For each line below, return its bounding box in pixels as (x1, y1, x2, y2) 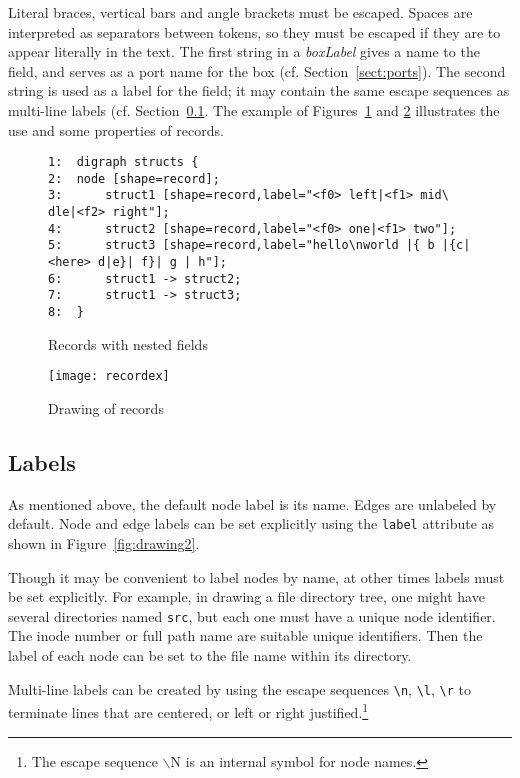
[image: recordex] (48, 369, 170, 384)
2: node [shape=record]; (48, 171, 220, 186)
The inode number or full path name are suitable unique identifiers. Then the (8, 625, 483, 646)
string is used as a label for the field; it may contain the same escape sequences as (8, 80, 510, 101)
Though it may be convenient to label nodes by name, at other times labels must (8, 566, 505, 587)
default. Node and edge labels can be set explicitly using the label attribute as (8, 513, 495, 534)
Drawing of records (48, 397, 164, 418)
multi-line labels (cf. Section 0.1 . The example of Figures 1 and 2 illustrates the (8, 99, 500, 120)
